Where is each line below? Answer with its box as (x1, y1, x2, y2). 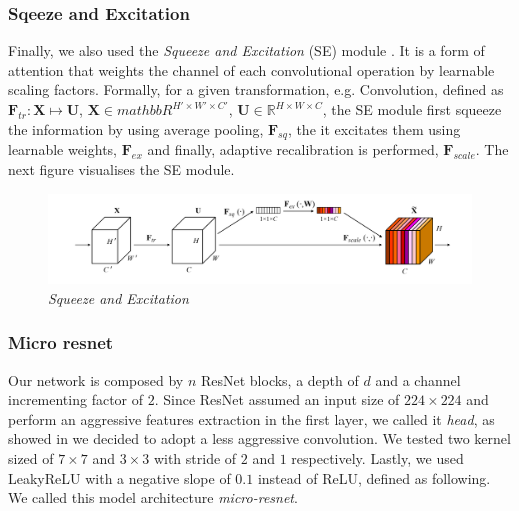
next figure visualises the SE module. (8, 158, 235, 179)
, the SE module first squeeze (322, 99, 502, 119)
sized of (8, 448, 54, 469)
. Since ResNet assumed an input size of (154, 389, 400, 410)
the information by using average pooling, (8, 118, 264, 139)
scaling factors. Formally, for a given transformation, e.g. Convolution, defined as (8, 79, 504, 100)
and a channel (375, 369, 461, 390)
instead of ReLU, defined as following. (257, 467, 491, 488)
